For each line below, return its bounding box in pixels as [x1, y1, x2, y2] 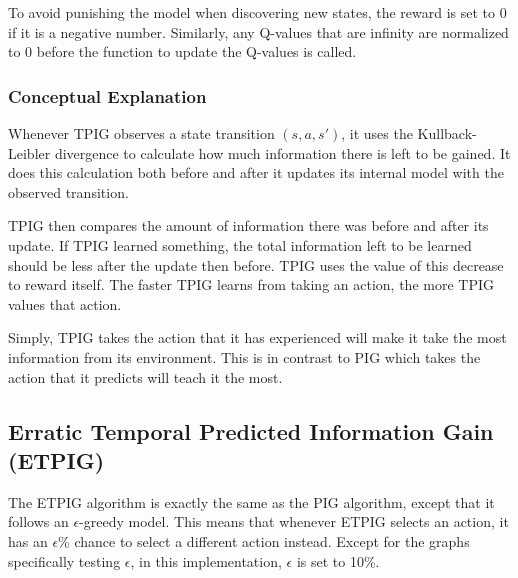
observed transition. [8, 181, 129, 202]
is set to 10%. [296, 550, 380, 571]
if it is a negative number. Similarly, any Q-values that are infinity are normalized [8, 21, 509, 42]
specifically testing [8, 550, 121, 571]
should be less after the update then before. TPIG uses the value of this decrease [8, 254, 504, 275]
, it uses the [341, 123, 413, 143]
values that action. [8, 293, 122, 314]
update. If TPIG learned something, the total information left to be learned [8, 234, 472, 255]
